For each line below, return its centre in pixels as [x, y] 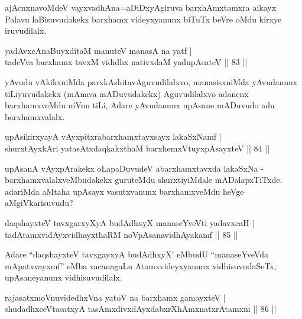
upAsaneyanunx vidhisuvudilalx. [64, 277]
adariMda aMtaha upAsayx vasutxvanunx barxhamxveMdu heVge [124, 191]
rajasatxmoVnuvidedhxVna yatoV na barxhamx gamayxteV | [115, 297]
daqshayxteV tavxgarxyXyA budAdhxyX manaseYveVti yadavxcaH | [130, 222]
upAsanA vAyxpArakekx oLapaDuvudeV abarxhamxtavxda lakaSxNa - [134, 168]
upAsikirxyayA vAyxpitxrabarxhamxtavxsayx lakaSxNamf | [113, 136]
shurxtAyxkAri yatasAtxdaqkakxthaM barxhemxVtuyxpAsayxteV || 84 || [137, 148]
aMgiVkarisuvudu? [39, 203]
